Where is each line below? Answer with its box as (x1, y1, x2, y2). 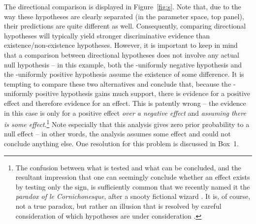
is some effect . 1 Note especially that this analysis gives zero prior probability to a (4, 118, 250, 129)
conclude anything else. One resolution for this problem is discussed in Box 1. (4, 138, 239, 148)
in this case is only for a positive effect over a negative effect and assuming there (4, 107, 246, 118)
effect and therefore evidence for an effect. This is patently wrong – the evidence (4, 97, 246, 108)
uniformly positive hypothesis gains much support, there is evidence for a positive (4, 88, 251, 98)
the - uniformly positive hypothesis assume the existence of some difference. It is (4, 69, 244, 79)
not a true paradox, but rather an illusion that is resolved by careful (15, 200, 222, 211)
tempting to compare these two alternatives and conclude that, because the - (4, 78, 236, 89)
